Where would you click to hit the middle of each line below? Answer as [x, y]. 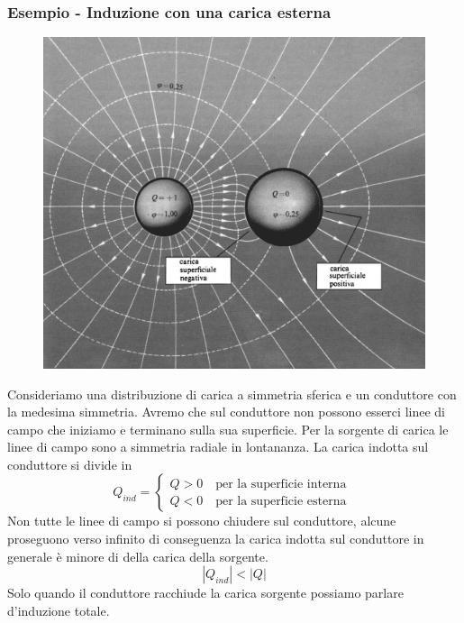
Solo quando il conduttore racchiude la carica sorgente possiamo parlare [205, 593]
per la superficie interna [281, 484]
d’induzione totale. [59, 610]
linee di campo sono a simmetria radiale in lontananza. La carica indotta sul [218, 447]
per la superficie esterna [281, 501]
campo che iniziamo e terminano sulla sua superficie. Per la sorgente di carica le [228, 429]
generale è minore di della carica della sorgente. [138, 556]
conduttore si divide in [70, 464]
